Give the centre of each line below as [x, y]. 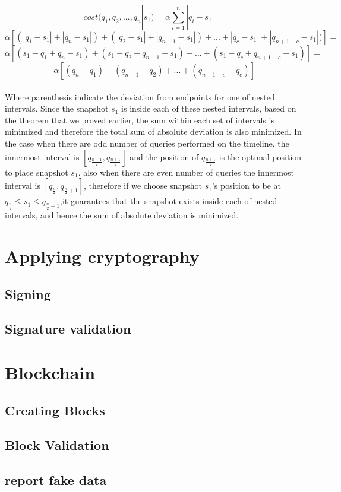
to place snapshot [37, 172]
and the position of [164, 156]
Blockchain [50, 372]
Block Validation [57, 445]
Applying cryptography [102, 256]
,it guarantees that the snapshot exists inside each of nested [169, 201]
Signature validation [68, 328]
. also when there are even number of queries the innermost [186, 172]
